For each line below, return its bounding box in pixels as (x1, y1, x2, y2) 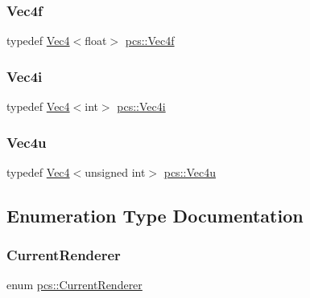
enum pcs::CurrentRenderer (6, 276, 143, 293)
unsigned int (85, 163, 146, 180)
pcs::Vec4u (163, 163, 216, 180)
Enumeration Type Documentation (6, 202, 304, 227)
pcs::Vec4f (125, 32, 175, 49)
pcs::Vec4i (117, 98, 166, 115)
